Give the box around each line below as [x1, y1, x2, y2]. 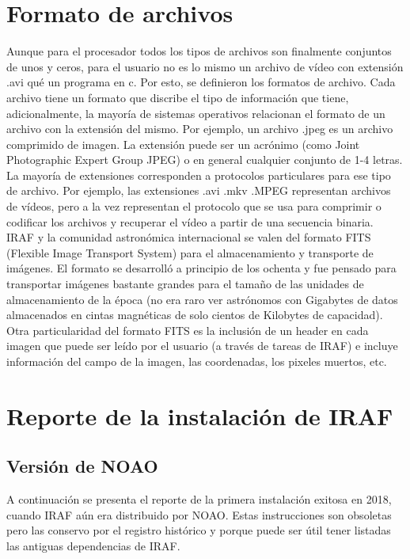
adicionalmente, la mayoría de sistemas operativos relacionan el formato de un [6, 105, 385, 121]
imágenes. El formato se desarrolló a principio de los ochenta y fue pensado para [6, 260, 397, 276]
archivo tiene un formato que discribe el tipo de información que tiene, [6, 89, 349, 105]
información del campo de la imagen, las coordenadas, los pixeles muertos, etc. [6, 353, 387, 369]
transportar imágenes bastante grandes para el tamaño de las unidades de [6, 276, 364, 292]
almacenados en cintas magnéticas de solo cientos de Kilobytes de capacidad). [6, 306, 383, 323]
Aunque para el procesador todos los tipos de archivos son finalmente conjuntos [6, 43, 392, 59]
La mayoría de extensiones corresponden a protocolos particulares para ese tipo [6, 166, 391, 183]
